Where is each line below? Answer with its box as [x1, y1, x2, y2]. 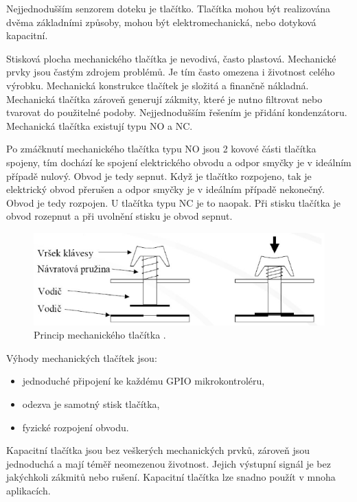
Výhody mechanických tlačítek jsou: [6, 350, 157, 365]
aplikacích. [6, 483, 51, 497]
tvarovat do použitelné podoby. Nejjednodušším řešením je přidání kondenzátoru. [6, 105, 347, 119]
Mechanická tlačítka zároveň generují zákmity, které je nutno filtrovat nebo [6, 91, 323, 106]
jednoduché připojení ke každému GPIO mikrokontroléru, [22, 374, 265, 388]
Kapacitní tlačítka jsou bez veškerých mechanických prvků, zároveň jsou [6, 443, 310, 457]
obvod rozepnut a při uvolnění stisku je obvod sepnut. [6, 209, 233, 223]
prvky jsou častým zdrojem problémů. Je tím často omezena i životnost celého [6, 65, 335, 79]
